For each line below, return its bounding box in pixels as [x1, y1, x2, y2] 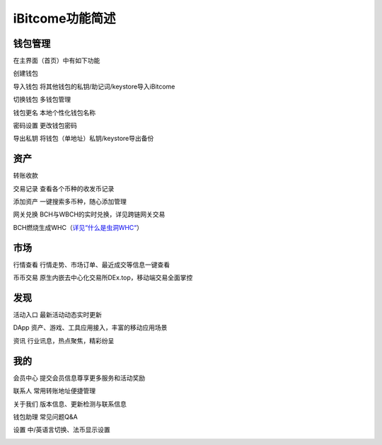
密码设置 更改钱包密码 [13, 121, 77, 130]
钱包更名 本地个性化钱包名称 [13, 108, 95, 117]
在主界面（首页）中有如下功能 [13, 57, 100, 65]
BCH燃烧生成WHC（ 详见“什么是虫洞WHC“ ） [13, 223, 143, 231]
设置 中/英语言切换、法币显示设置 [13, 425, 110, 434]
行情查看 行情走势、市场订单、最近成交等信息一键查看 [13, 260, 170, 269]
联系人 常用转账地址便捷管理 [13, 386, 95, 395]
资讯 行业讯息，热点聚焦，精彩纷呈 [13, 336, 115, 345]
